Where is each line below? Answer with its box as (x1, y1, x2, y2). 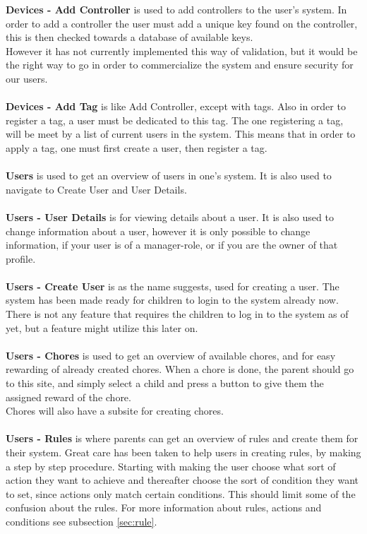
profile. (6, 251, 36, 266)
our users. (6, 71, 48, 85)
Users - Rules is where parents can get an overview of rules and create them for (6, 431, 359, 446)
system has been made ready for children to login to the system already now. (6, 292, 339, 307)
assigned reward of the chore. (6, 389, 131, 404)
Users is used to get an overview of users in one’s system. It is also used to (6, 168, 332, 183)
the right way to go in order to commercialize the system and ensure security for (6, 57, 354, 72)
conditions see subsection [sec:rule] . (6, 514, 157, 528)
